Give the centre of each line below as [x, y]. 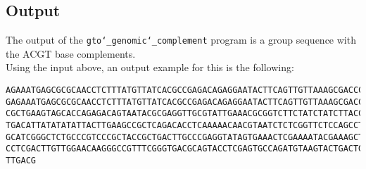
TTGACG [21, 160]
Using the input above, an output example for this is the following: [150, 67]
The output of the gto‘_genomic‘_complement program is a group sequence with [181, 40]
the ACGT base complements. [71, 53]
